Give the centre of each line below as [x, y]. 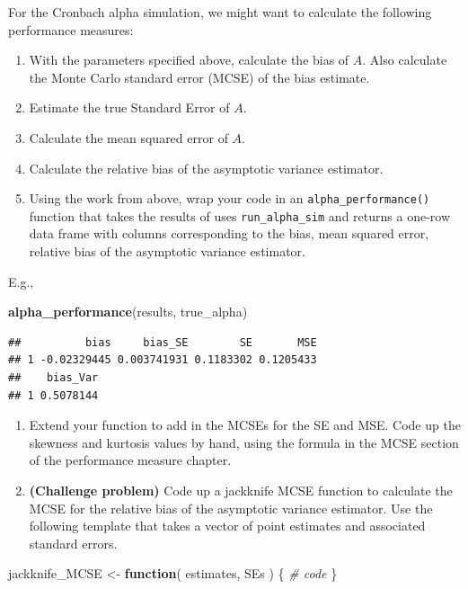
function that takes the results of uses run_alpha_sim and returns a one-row [239, 215]
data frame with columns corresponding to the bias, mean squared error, [229, 233]
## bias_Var [53, 378]
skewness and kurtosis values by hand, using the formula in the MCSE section [244, 442]
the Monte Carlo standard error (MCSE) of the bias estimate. [199, 77]
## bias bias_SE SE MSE [163, 342]
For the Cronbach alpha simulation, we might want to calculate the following [220, 12]
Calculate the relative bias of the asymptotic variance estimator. [206, 168]
